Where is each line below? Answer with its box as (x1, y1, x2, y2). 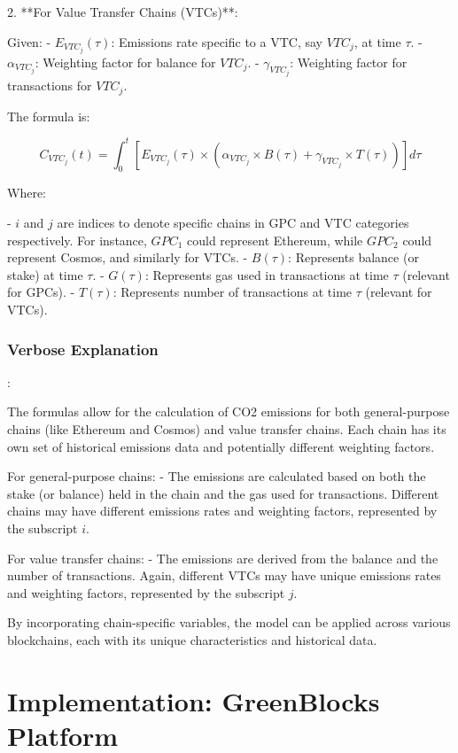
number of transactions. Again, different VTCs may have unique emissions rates (7, 566, 441, 585)
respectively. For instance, (7, 230, 147, 249)
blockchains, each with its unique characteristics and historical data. (7, 630, 377, 648)
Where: (7, 183, 46, 202)
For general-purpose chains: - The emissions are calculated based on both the (7, 467, 426, 485)
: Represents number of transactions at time (113, 283, 353, 301)
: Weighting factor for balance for (35, 52, 216, 71)
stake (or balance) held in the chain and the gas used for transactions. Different (7, 484, 439, 502)
